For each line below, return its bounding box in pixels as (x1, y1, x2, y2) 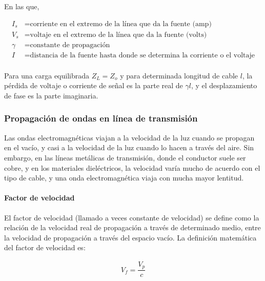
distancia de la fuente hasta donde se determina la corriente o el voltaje (30, 51, 255, 59)
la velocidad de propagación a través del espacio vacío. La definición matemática (4, 232, 257, 243)
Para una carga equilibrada (4, 70, 90, 81)
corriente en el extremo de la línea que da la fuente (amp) (30, 20, 212, 28)
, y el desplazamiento (191, 80, 257, 91)
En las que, (4, 1, 39, 11)
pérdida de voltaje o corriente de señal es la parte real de (4, 80, 183, 91)
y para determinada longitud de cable (120, 70, 238, 81)
